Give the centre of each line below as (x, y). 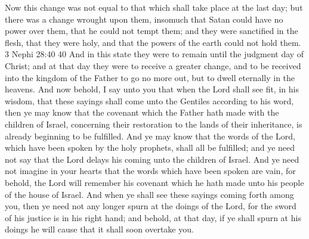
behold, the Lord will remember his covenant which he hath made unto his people (154, 182)
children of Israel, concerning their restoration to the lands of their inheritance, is (154, 124)
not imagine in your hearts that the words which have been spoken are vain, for (150, 171)
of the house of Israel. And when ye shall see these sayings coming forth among (149, 194)
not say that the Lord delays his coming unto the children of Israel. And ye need (152, 159)
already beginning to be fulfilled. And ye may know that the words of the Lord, (150, 136)
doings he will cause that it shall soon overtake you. (99, 229)
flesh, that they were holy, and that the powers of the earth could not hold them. (153, 42)
